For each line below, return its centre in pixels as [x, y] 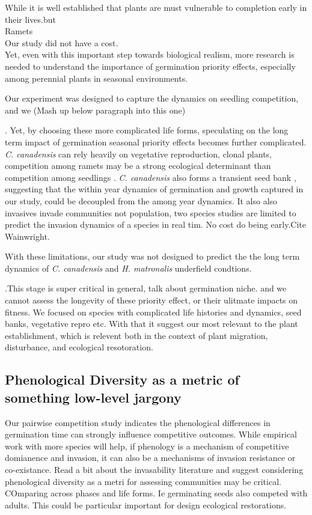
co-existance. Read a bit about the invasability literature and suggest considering [154, 469]
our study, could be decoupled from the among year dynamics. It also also [141, 200]
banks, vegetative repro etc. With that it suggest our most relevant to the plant [151, 324]
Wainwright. [27, 236]
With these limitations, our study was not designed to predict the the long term [152, 256]
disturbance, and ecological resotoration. [79, 347]
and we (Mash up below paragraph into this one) [95, 110]
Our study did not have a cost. [62, 42]
